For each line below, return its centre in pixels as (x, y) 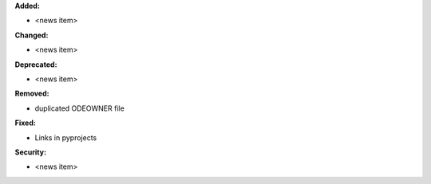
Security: (31, 152)
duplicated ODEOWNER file (80, 108)
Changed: (32, 35)
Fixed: (25, 123)
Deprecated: (36, 65)
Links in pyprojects (66, 137)
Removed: (32, 94)
